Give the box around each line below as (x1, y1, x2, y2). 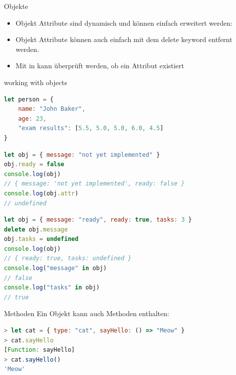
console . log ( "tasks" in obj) (4, 284, 100, 291)
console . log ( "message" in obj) (4, 265, 107, 272)
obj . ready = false (4, 161, 64, 168)
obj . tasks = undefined (4, 235, 79, 243)
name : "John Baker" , (18, 105, 86, 113)
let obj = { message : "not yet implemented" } (4, 151, 160, 158)
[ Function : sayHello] (4, 346, 75, 354)
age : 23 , (18, 115, 47, 122)
